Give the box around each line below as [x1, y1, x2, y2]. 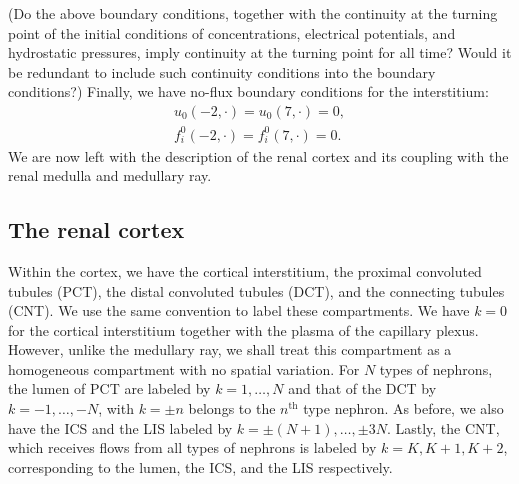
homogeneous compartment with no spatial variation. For [8, 358, 360, 379]
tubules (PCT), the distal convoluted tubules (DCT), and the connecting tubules [8, 280, 505, 301]
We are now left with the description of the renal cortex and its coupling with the [8, 145, 509, 166]
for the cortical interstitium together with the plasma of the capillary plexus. [8, 319, 479, 340]
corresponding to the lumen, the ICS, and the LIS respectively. [8, 456, 393, 477]
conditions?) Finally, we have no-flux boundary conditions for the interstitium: [8, 81, 489, 102]
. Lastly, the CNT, [386, 417, 500, 438]
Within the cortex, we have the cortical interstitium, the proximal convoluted [8, 260, 482, 281]
